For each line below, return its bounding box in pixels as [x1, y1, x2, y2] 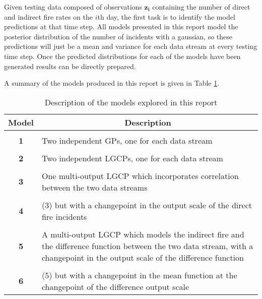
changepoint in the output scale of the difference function [41, 251, 244, 263]
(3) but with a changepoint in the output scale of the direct [41, 199, 252, 211]
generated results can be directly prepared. [4, 61, 136, 71]
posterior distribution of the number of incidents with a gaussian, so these [4, 31, 232, 41]
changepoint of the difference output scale [41, 280, 189, 292]
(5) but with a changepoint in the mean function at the [41, 269, 237, 281]
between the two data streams [41, 181, 148, 193]
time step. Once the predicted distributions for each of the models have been [4, 50, 241, 61]
